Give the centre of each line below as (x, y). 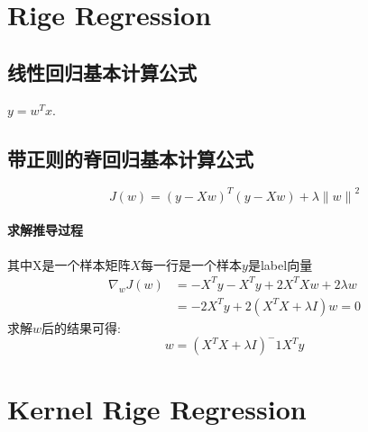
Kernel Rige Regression (157, 408)
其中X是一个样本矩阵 (69, 264)
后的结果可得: (81, 327)
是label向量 (280, 264)
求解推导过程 (45, 230)
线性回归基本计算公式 (102, 72)
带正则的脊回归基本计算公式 (130, 158)
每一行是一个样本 (192, 264)
